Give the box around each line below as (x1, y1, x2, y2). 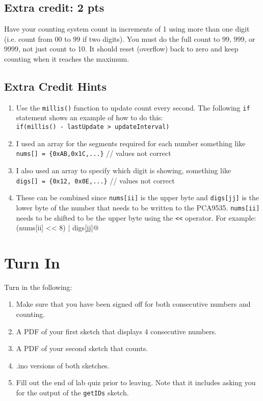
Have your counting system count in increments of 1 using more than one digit (4, 23, 250, 34)
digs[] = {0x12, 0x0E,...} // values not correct (16, 175, 175, 185)
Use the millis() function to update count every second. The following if (16, 102, 250, 113)
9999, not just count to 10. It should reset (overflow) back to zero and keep (4, 43, 239, 54)
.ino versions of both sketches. (16, 360, 110, 370)
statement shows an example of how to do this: (16, 112, 163, 123)
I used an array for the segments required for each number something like (16, 138, 246, 148)
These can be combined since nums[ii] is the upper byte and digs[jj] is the (16, 192, 259, 203)
